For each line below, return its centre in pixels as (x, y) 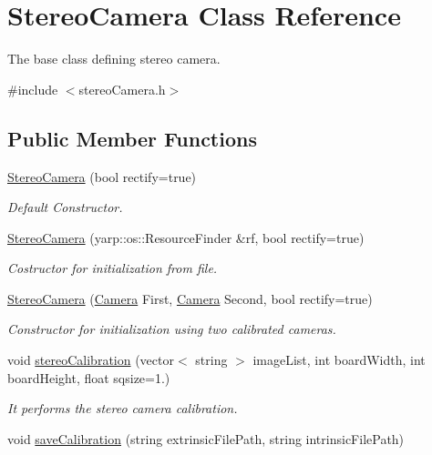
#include (33, 89)
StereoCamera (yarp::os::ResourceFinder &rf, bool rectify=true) (186, 237)
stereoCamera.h (122, 89)
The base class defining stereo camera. (114, 59)
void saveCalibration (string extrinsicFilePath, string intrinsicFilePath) (206, 438)
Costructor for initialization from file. (113, 268)
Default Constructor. (65, 207)
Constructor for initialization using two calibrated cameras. (172, 329)
